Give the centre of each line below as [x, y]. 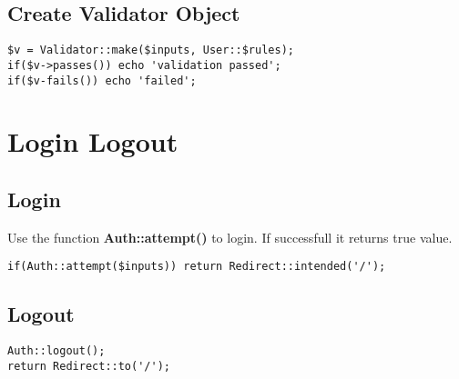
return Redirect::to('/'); [89, 366]
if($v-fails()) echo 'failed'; [102, 80]
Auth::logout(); [56, 351]
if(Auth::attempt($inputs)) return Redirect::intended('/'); [197, 267]
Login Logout [93, 141]
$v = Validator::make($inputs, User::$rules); [151, 50]
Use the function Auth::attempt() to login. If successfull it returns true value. [230, 237]
